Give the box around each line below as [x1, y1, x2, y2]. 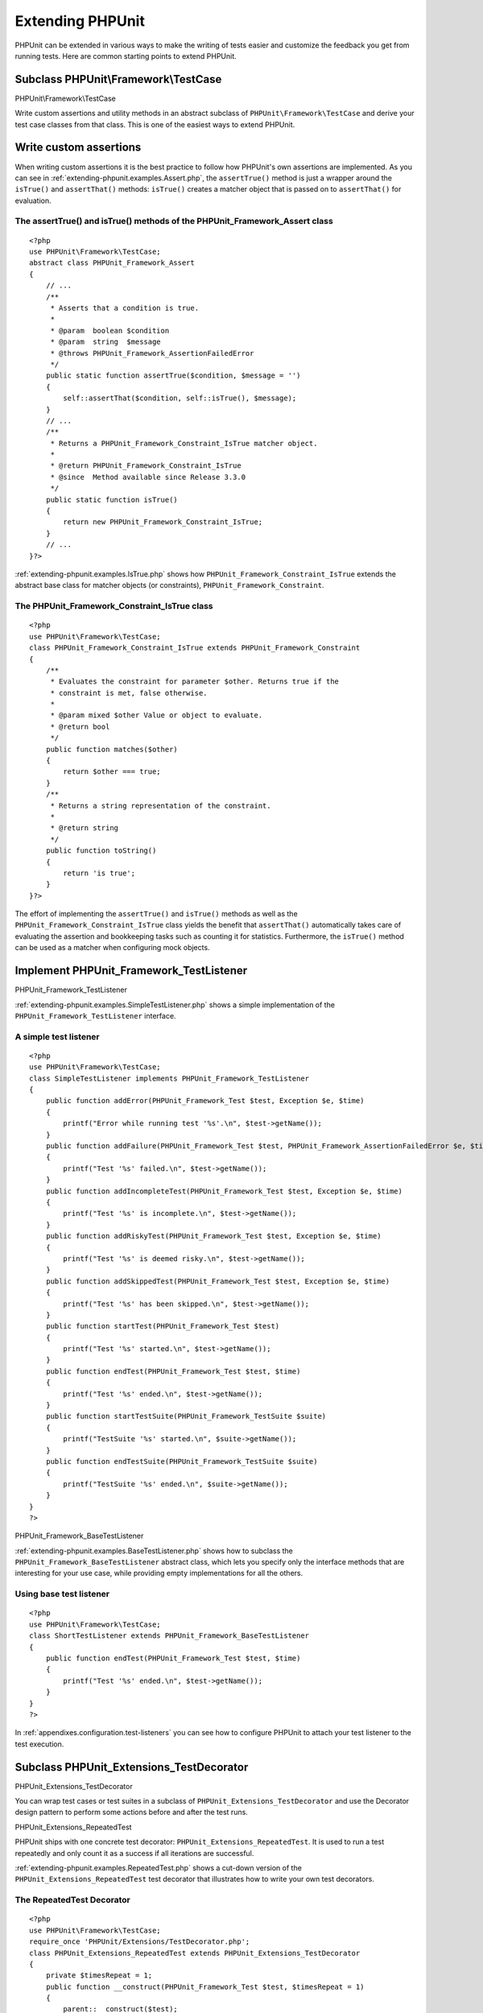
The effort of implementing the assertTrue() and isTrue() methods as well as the [14, 909, 298, 919]
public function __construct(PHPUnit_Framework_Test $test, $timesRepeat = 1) [45, 1982, 365, 1991]
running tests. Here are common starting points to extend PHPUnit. [14, 51, 237, 60]
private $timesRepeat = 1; [45, 1971, 153, 1980]
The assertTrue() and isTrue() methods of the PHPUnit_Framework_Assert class [14, 216, 333, 227]
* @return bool [50, 721, 110, 731]
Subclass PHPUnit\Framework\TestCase [14, 72, 222, 86]
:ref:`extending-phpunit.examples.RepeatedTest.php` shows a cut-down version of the [14, 1862, 302, 1872]
